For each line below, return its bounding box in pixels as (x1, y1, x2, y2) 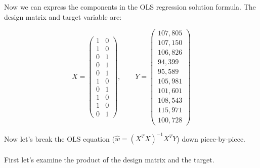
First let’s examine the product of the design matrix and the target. (4, 154, 214, 164)
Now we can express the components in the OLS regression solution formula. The (4, 2, 256, 12)
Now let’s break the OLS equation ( (4, 133, 115, 144)
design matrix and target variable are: (4, 11, 122, 22)
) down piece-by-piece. (177, 133, 245, 144)
